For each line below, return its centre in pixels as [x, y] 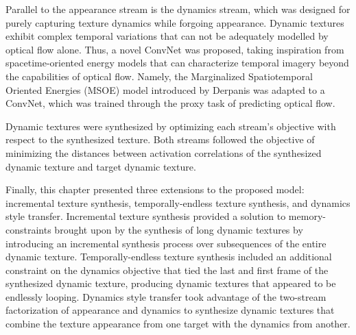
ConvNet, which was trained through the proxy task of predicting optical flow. [170, 103]
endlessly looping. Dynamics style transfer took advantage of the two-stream [166, 296]
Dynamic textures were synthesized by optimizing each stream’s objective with [171, 126]
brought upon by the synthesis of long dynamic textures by [179, 229]
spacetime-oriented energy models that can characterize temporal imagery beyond [177, 63]
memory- [307, 216]
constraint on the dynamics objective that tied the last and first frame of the [167, 270]
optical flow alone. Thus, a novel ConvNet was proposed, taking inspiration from [175, 49]
